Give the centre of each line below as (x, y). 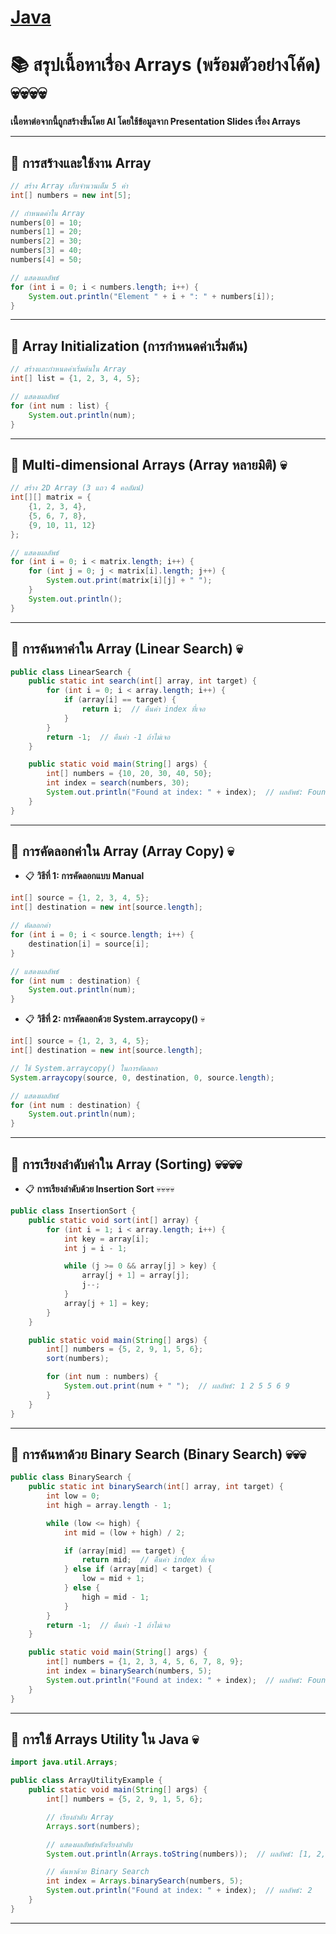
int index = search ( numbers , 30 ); (118, 783)
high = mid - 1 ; (115, 1597)
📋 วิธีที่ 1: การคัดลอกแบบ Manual (84, 876)
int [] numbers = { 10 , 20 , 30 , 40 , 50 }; (129, 774)
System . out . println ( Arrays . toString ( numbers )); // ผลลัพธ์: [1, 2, (186, 1854)
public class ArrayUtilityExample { (86, 1781)
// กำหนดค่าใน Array (47, 213)
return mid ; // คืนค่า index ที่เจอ (148, 1560)
